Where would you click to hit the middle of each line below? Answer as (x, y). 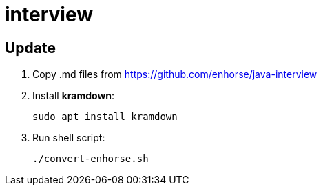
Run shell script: (69, 138)
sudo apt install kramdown (105, 117)
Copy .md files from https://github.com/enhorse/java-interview (175, 74)
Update (31, 48)
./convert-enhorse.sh (91, 159)
